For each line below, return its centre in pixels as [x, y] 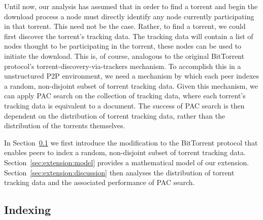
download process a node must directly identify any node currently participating [129, 16]
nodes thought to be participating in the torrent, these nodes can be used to [123, 46]
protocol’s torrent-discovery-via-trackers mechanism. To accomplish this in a [123, 66]
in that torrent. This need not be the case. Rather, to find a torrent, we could [125, 26]
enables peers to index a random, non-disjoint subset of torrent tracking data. [125, 152]
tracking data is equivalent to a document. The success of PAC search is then [124, 105]
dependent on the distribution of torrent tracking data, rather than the [115, 115]
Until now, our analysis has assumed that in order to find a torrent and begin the [131, 6]
